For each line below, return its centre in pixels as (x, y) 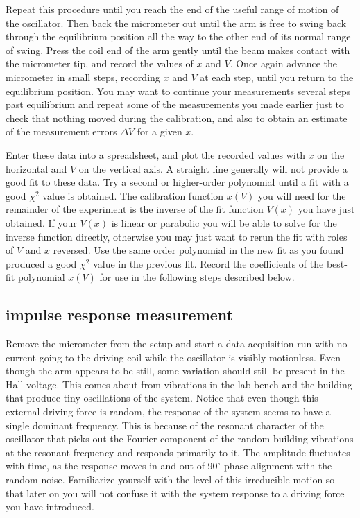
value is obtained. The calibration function (133, 195)
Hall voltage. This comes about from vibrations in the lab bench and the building (179, 384)
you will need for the (302, 195)
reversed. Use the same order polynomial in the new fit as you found (198, 250)
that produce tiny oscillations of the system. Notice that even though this (162, 398)
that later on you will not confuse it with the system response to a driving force (175, 493)
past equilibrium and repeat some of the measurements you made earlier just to (175, 104)
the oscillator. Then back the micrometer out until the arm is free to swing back (176, 23)
